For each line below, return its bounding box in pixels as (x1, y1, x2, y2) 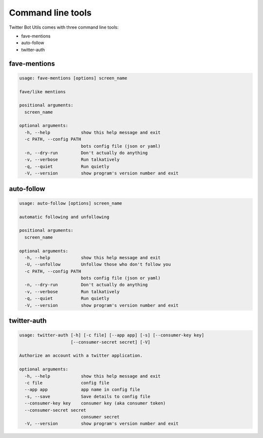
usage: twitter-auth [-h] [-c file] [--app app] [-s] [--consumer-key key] (19, 333, 205, 338)
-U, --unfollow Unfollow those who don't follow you (24, 262, 171, 267)
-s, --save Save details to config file (24, 394, 150, 399)
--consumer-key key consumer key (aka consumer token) (24, 401, 166, 406)
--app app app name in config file (24, 387, 140, 392)
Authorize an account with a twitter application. (19, 353, 143, 358)
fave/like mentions (19, 89, 66, 94)
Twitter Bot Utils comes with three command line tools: (9, 24, 119, 30)
